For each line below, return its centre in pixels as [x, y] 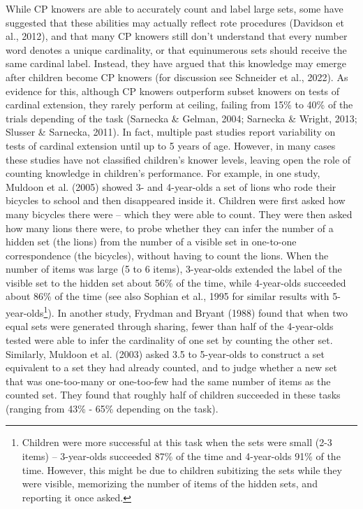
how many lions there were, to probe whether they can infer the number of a [170, 228]
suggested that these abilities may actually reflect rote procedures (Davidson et [175, 22]
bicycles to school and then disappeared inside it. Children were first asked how [176, 200]
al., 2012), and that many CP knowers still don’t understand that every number [177, 36]
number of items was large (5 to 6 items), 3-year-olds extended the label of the [174, 269]
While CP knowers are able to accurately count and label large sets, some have [175, 8]
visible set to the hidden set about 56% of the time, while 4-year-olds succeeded [176, 282]
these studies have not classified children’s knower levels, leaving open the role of [178, 159]
